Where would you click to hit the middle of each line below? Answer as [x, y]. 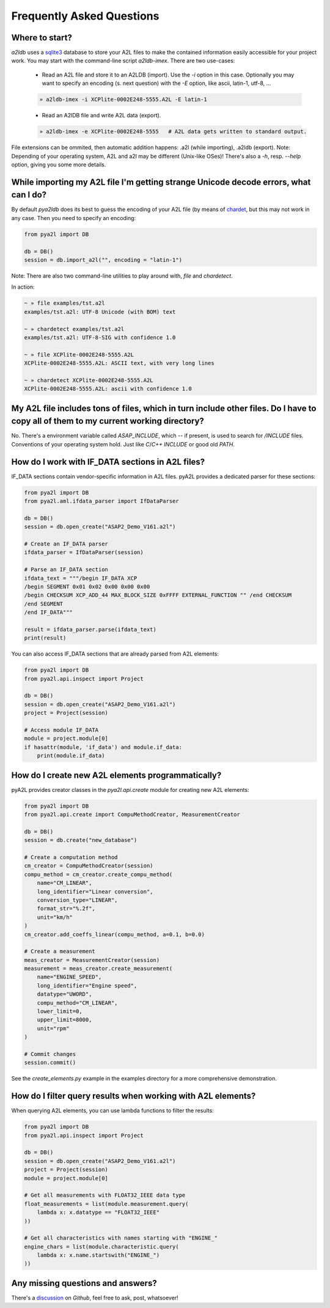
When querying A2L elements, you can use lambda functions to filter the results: [112, 1110]
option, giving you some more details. [59, 164]
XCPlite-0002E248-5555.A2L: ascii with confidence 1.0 [108, 389]
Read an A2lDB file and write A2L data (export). [101, 116]
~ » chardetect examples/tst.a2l [74, 329]
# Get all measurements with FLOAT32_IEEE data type [105, 1195]
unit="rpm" [53, 1028]
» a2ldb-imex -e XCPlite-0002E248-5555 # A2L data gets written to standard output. [173, 132]
